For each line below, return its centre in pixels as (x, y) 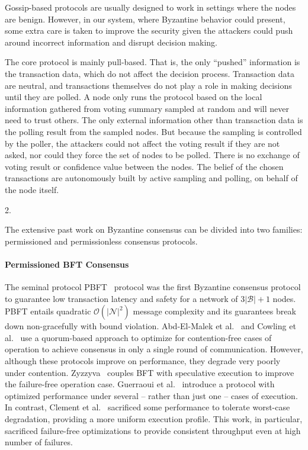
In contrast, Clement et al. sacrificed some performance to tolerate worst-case (147, 407)
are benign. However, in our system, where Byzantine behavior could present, (145, 19)
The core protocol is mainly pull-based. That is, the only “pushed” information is (153, 62)
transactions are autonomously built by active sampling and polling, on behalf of (151, 178)
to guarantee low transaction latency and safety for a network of (121, 298)
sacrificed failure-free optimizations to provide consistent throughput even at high (153, 430)
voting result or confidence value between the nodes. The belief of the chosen (144, 166)
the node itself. (32, 189)
